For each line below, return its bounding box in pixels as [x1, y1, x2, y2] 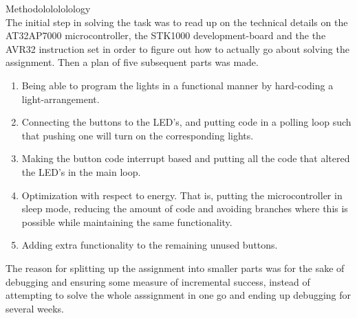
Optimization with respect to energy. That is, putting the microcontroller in [21, 188, 343, 202]
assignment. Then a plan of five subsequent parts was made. [6, 55, 259, 69]
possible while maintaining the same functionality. [21, 214, 232, 229]
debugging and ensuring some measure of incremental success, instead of [6, 274, 310, 288]
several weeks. [6, 301, 64, 315]
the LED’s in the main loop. [21, 164, 141, 179]
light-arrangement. [21, 91, 100, 106]
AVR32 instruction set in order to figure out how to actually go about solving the [6, 41, 349, 56]
